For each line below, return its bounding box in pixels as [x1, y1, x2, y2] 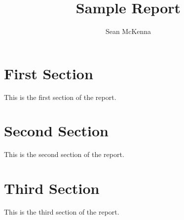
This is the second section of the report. [4, 149, 124, 159]
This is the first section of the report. [4, 92, 116, 102]
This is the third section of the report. [4, 207, 119, 217]
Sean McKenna [105, 26, 151, 36]
